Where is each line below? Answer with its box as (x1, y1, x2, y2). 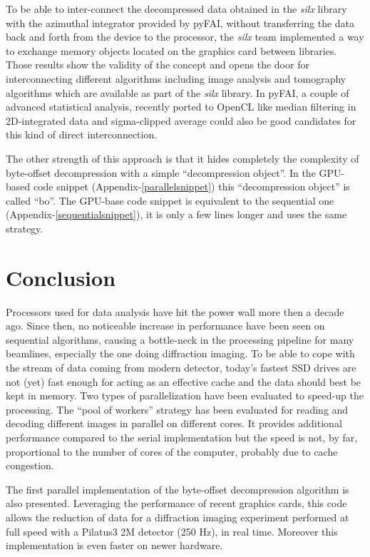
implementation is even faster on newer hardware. (6, 538, 223, 553)
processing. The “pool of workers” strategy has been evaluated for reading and (6, 402, 349, 417)
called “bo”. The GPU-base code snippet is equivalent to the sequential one (6, 193, 334, 208)
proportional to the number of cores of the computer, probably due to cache (6, 444, 338, 459)
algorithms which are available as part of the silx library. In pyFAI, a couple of (6, 85, 349, 100)
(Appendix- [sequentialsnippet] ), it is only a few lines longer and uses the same (6, 207, 347, 222)
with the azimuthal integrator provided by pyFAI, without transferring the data (6, 15, 355, 30)
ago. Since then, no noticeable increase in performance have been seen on (6, 318, 325, 333)
